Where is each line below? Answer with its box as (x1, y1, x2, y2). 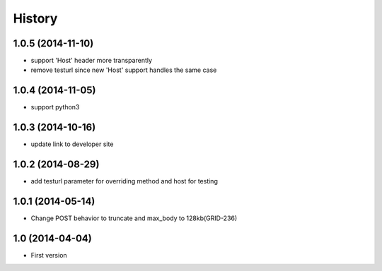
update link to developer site (30, 140, 114, 148)
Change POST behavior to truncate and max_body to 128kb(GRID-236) (30, 214, 238, 222)
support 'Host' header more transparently (30, 56, 152, 65)
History (13, 11, 58, 26)
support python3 (30, 103, 80, 112)
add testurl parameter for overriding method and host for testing (30, 177, 219, 186)
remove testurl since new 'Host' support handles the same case (30, 66, 217, 74)
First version (30, 251, 67, 259)
